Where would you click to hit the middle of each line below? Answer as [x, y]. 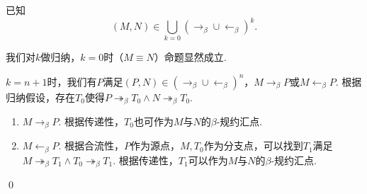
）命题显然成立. [190, 57]
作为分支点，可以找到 [253, 145]
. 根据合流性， [91, 145]
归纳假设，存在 [40, 97]
